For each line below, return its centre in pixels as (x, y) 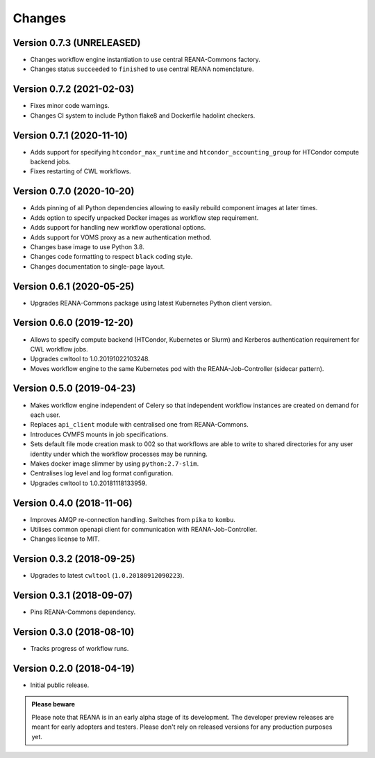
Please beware (53, 704)
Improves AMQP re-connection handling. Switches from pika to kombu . (133, 519)
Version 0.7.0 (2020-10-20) (74, 191)
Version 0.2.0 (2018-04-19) (74, 668)
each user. (45, 415)
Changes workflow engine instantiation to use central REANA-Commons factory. (145, 60)
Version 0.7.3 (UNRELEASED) (77, 43)
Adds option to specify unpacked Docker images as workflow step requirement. (144, 218)
